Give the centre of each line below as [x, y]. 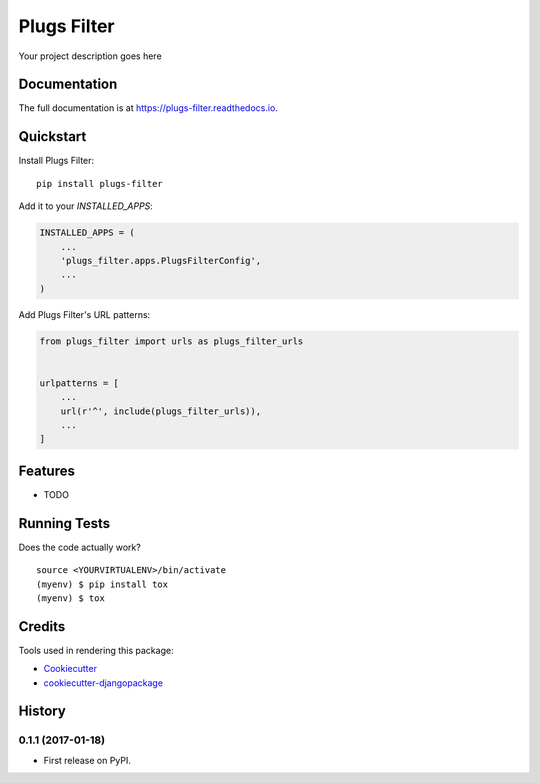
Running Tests [64, 523]
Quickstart [52, 136]
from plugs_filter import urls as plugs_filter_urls [171, 341]
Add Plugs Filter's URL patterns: [84, 314]
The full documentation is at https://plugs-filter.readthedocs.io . [148, 108]
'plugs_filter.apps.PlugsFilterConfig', [161, 260]
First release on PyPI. [87, 760]
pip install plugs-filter [100, 183]
